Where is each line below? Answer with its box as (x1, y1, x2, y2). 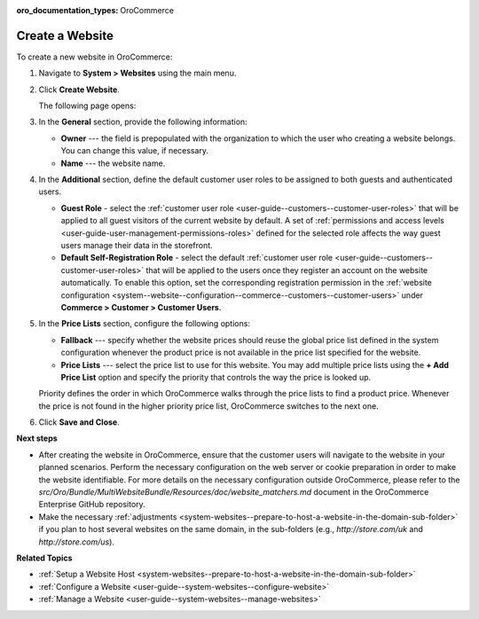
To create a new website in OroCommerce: (16, 51, 173, 62)
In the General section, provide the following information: (38, 116, 247, 128)
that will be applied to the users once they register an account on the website (145, 264, 428, 275)
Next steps (16, 433, 58, 443)
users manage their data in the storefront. (60, 239, 213, 250)
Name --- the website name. (60, 158, 166, 168)
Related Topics (16, 552, 73, 563)
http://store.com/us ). (38, 537, 115, 547)
